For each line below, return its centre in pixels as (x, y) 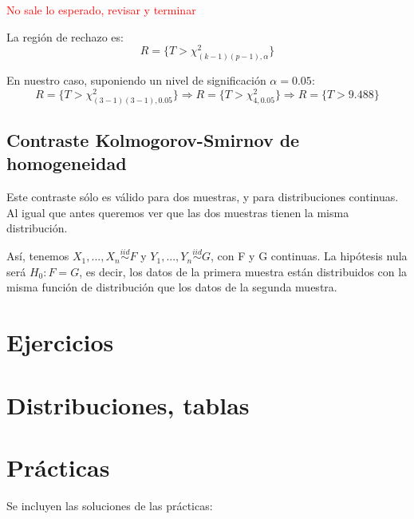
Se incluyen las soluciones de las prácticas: (110, 505)
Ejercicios (60, 342)
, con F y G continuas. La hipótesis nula (309, 256)
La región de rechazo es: (65, 36)
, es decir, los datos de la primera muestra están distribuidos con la (243, 271)
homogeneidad (67, 163)
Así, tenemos (38, 256)
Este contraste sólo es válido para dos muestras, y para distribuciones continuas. (203, 197)
